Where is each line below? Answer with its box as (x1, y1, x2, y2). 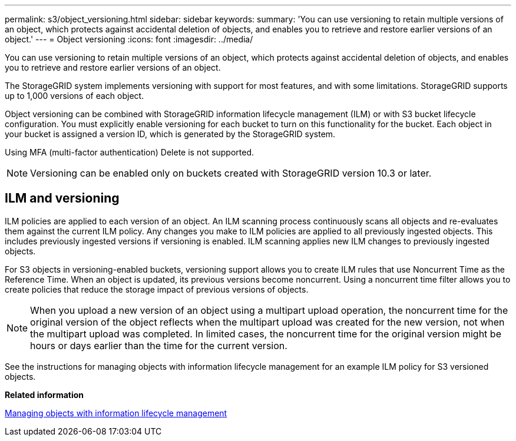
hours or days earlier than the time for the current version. (30, 339, 287, 352)
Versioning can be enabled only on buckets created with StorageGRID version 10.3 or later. (30, 167, 432, 179)
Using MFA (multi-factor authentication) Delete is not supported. (5, 147, 254, 157)
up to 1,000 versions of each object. (5, 91, 144, 101)
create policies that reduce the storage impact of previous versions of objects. (5, 284, 309, 294)
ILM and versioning (5, 191, 120, 206)
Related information (5, 389, 84, 400)
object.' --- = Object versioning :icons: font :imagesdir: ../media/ (5, 34, 253, 44)
